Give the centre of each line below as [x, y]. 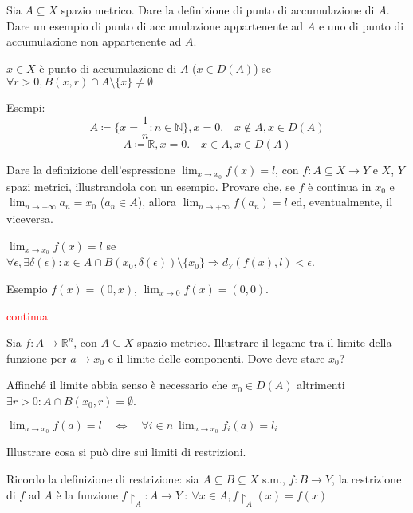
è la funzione [87, 494]
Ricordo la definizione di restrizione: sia [103, 479]
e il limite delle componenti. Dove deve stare [216, 358]
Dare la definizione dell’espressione [91, 170]
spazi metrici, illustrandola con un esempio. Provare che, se [151, 186]
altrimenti [321, 385]
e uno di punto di [361, 25]
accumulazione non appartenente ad [94, 41]
